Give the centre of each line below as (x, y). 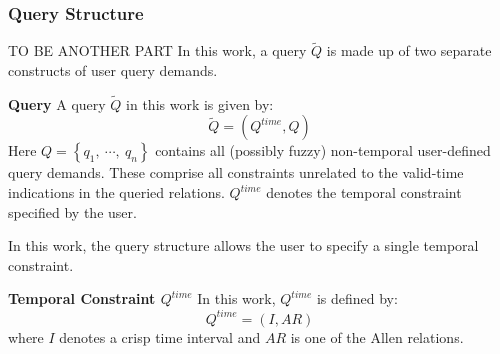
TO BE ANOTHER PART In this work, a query (157, 50)
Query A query (57, 103)
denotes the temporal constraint (364, 192)
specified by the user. (72, 211)
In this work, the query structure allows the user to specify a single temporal (243, 245)
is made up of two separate (409, 50)
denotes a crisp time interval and (160, 336)
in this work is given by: (200, 103)
